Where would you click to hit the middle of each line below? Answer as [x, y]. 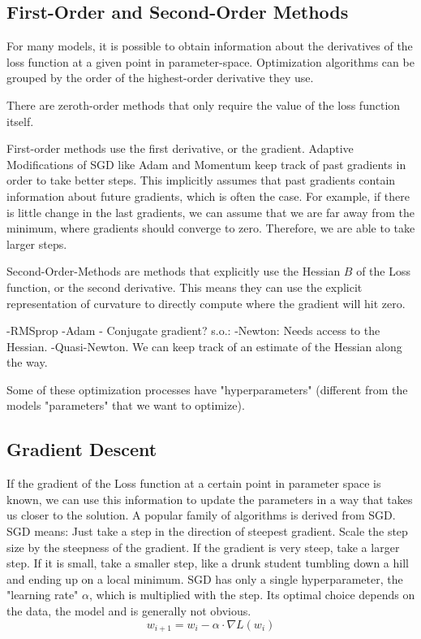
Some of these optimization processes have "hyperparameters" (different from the [207, 389]
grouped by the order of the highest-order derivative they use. [160, 78]
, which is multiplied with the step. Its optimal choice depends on [252, 595]
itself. [20, 121]
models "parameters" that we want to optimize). [126, 405]
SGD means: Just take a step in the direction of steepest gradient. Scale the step [207, 531]
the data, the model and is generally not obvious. [129, 611]
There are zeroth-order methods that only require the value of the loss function [204, 104]
